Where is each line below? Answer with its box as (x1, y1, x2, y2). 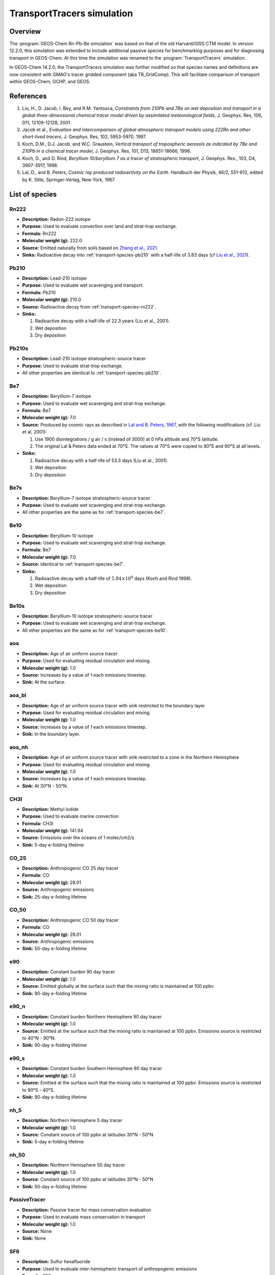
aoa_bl (9, 692, 26, 699)
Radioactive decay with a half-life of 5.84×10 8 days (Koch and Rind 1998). (35, 575, 192, 581)
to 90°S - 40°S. (22, 1087, 55, 1093)
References (9, 92, 47, 100)
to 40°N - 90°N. (22, 1035, 56, 1041)
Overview (9, 27, 41, 36)
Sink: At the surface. (22, 679, 66, 685)
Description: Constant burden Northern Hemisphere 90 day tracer (22, 1013, 162, 1019)
